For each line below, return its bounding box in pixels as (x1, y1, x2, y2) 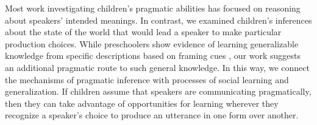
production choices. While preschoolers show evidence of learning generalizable (5, 37, 299, 50)
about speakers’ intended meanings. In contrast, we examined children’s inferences (5, 13, 312, 26)
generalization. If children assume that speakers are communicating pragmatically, (5, 85, 312, 98)
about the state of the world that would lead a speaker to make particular (5, 25, 282, 38)
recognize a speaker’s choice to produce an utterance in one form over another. (5, 109, 299, 121)
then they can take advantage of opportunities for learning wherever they (5, 96, 279, 109)
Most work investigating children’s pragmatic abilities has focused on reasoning (5, 2, 301, 14)
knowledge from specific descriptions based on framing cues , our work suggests (5, 49, 301, 62)
